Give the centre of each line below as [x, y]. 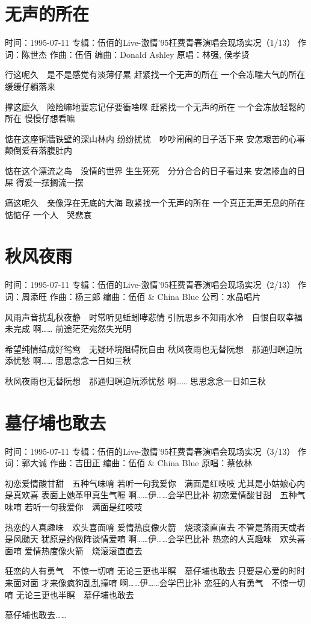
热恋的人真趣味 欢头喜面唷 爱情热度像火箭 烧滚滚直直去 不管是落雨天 [147, 527]
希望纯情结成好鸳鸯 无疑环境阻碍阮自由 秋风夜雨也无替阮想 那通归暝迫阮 [154, 348]
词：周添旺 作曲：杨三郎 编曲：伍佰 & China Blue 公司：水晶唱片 [133, 296]
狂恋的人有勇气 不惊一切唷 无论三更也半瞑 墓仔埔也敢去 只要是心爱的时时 [155, 571]
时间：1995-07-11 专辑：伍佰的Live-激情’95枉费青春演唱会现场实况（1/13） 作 [156, 42]
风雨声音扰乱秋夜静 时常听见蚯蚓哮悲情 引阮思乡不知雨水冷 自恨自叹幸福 [154, 317]
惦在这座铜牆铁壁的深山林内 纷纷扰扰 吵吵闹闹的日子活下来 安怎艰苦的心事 [155, 138]
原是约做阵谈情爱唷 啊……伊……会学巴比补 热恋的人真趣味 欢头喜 [177, 539]
